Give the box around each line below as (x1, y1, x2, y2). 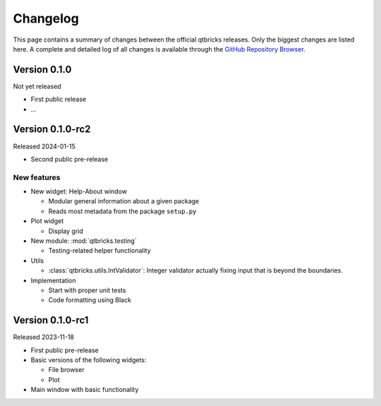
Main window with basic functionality (30, 386, 139, 394)
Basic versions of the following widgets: (30, 356, 147, 364)
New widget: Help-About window (30, 187, 127, 196)
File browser (48, 366, 85, 374)
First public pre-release (30, 346, 99, 354)
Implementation (30, 276, 76, 285)
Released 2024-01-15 (13, 142, 75, 150)
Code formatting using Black (48, 296, 132, 304)
